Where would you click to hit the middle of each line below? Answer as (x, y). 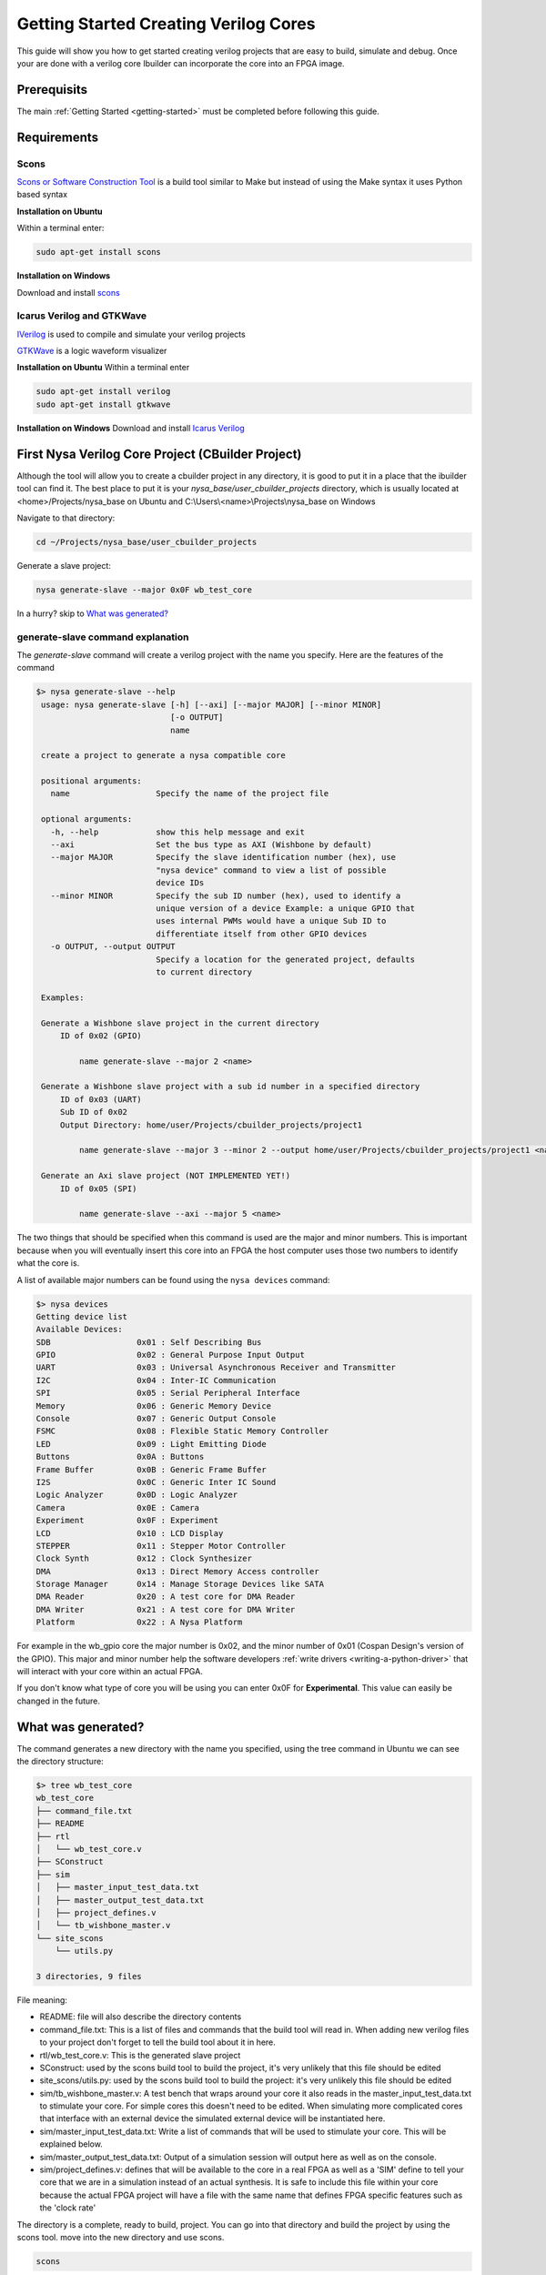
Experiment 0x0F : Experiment (127, 1521)
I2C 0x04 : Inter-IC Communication (156, 1380)
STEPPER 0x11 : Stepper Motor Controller (161, 1546)
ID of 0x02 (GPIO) (101, 1036)
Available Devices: (79, 1330)
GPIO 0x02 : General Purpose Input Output (170, 1355)
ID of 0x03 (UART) (101, 1099)
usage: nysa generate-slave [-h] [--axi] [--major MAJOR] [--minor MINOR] (212, 704)
